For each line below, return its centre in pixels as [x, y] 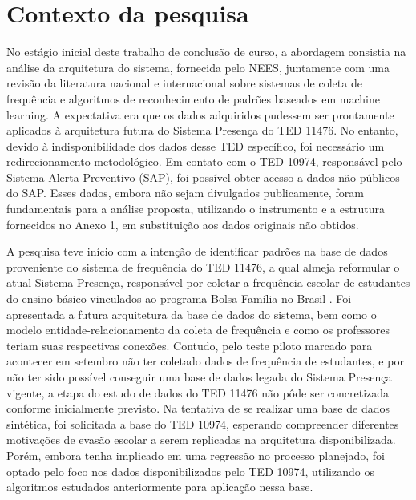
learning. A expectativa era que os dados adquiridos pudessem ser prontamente [200, 114]
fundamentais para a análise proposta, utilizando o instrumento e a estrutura [196, 209]
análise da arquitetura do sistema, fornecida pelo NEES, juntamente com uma [198, 67]
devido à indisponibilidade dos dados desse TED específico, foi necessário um [196, 145]
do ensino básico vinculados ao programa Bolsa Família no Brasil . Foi [179, 298]
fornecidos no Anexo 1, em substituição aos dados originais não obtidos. [183, 224]
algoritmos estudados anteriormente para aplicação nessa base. [160, 487]
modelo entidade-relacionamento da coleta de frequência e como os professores [198, 330]
